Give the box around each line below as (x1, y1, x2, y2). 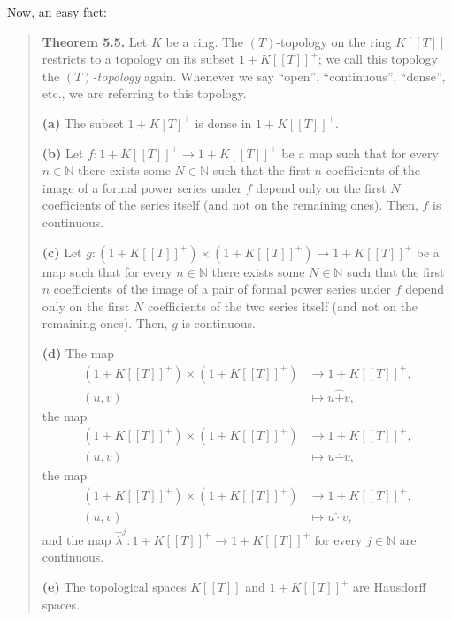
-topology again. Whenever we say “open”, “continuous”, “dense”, (92, 66, 446, 85)
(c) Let (42, 242, 82, 261)
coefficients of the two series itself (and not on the (147, 296, 418, 315)
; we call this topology (318, 50, 438, 68)
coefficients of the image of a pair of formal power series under (53, 279, 391, 298)
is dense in (195, 113, 252, 132)
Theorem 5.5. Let (42, 32, 148, 50)
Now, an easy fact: (7, 3, 107, 20)
